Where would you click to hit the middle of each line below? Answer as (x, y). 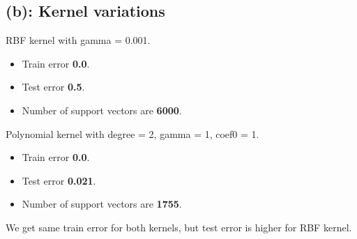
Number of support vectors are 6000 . (102, 110)
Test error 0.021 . (59, 180)
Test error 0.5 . (53, 87)
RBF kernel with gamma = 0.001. (78, 40)
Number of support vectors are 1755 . (102, 204)
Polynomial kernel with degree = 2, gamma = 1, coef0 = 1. (132, 133)
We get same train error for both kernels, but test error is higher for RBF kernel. (179, 227)
